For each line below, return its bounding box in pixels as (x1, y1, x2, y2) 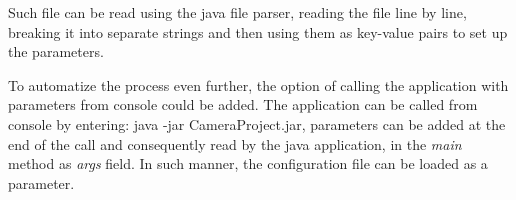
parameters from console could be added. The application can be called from (8, 94, 478, 115)
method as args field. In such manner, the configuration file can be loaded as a (8, 153, 488, 174)
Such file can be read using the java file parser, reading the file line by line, (8, 2, 467, 22)
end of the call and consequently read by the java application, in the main (8, 133, 462, 154)
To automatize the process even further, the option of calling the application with (8, 74, 509, 95)
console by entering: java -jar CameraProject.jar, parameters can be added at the (8, 113, 506, 134)
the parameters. (8, 41, 104, 62)
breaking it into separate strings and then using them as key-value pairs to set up (8, 21, 508, 42)
